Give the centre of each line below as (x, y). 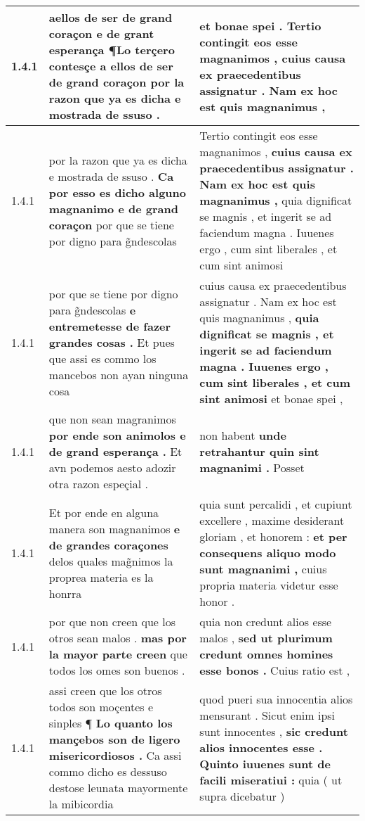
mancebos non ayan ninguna (119, 374)
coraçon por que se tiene (111, 224)
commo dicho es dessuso (108, 771)
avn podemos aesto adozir (112, 467)
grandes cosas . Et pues (112, 342)
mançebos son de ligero (114, 739)
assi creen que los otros (105, 690)
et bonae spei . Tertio (260, 25)
